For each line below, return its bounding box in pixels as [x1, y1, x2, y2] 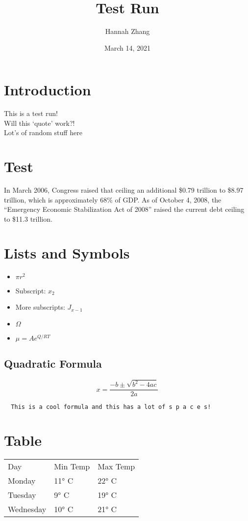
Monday [8, 475, 36, 487]
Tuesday [8, 489, 36, 501]
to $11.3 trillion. [4, 213, 52, 224]
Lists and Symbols [4, 242, 130, 262]
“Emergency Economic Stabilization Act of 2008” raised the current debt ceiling [4, 204, 245, 214]
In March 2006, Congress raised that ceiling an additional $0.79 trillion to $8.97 [4, 185, 244, 195]
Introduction [4, 80, 91, 100]
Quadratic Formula [4, 356, 102, 371]
